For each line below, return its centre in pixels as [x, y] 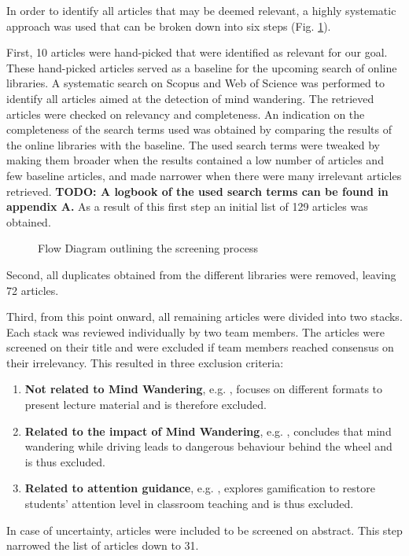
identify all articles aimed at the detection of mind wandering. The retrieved [190, 98]
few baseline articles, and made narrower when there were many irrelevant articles [204, 175]
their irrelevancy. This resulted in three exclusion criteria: [145, 362]
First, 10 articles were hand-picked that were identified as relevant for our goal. [197, 52]
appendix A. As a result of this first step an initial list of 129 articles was [187, 206]
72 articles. [33, 290]
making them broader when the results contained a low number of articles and [195, 160]
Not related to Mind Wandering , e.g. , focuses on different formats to [204, 389]
